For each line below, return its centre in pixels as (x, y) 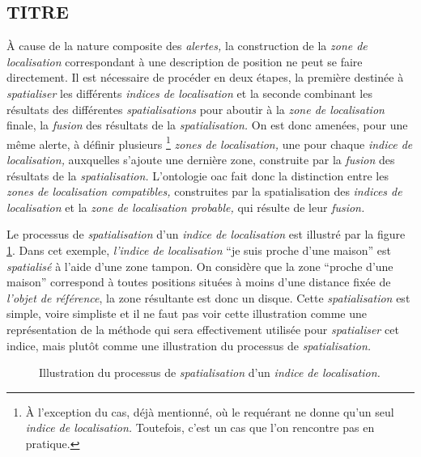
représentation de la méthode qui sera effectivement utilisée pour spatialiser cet (203, 329)
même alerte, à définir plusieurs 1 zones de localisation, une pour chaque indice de (210, 142)
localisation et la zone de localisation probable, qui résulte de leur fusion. (186, 207)
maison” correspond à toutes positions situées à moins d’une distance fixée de (199, 282)
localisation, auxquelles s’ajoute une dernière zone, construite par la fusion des (201, 160)
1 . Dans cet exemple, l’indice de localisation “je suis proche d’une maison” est (199, 250)
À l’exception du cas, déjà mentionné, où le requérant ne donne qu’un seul (210, 411)
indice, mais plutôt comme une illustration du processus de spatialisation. (189, 345)
